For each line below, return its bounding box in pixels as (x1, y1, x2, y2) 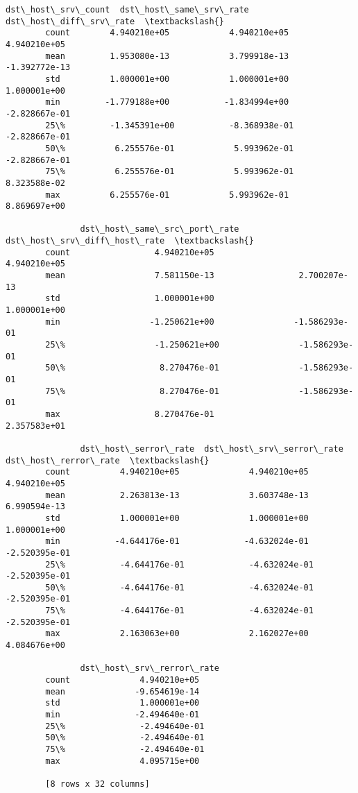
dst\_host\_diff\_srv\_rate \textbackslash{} (6, 16, 224, 26)
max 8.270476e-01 (45, 409, 214, 419)
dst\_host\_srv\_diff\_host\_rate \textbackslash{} (6, 236, 254, 246)
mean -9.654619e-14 (45, 686, 200, 697)
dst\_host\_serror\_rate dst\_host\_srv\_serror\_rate (80, 443, 343, 454)
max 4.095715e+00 (45, 756, 200, 766)
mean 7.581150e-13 (45, 271, 214, 281)
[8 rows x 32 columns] (45, 778, 150, 789)
